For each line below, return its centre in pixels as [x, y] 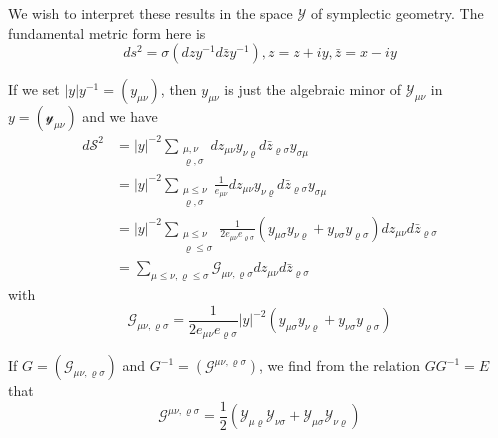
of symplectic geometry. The [397, 13]
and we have [120, 116]
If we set [34, 89]
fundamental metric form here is [107, 32]
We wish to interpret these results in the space [150, 13]
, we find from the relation [340, 365]
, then [178, 89]
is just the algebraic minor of [313, 89]
